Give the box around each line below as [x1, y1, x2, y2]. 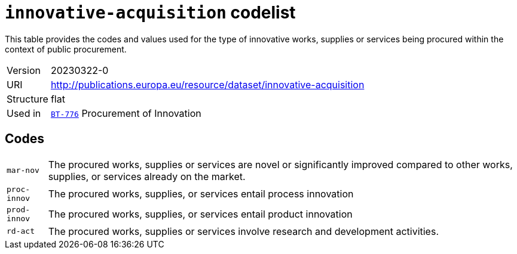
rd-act [7, 227, 35, 236]
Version [7, 64, 41, 76]
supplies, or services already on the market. [48, 170, 246, 182]
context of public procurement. [5, 44, 127, 54]
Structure [7, 92, 48, 105]
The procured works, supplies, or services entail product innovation [48, 207, 353, 220]
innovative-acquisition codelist [5, 2, 296, 23]
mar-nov [7, 166, 39, 175]
